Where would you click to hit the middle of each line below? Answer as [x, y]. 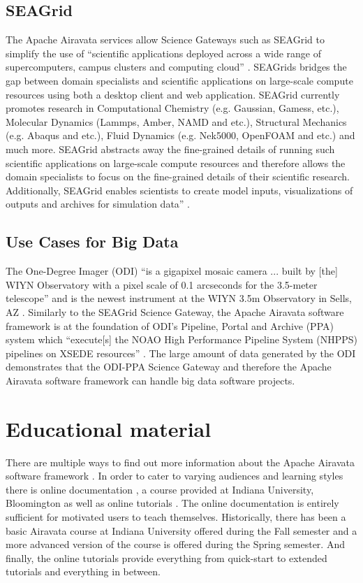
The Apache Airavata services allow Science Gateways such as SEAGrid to [165, 39]
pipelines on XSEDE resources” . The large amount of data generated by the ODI [181, 353]
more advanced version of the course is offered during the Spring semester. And [175, 544]
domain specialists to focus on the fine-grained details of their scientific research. [178, 177]
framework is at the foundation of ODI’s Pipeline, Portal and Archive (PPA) [170, 325]
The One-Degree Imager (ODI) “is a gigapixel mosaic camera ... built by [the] [172, 271]
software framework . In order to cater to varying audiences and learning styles [175, 476]
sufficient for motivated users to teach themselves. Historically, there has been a [176, 516]
